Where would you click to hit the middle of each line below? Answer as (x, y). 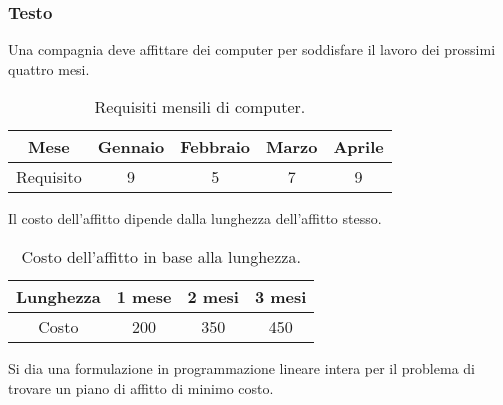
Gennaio (131, 147)
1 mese (144, 296)
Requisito (49, 177)
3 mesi (280, 296)
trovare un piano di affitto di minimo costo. (141, 387)
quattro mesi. (49, 68)
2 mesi (213, 296)
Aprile (358, 147)
